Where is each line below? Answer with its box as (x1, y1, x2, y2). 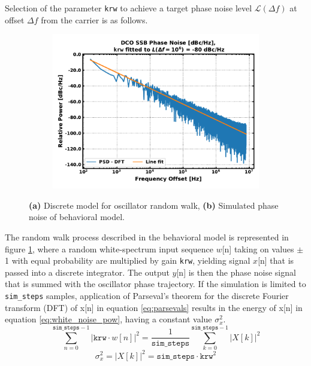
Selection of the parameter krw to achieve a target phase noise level (5, 2, 252, 14)
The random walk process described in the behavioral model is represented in (5, 231, 289, 243)
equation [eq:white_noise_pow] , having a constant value (5, 313, 212, 325)
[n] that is (258, 254, 294, 267)
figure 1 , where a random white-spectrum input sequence (5, 242, 213, 255)
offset (5, 13, 25, 26)
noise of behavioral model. (29, 211, 125, 223)
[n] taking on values (222, 242, 294, 255)
